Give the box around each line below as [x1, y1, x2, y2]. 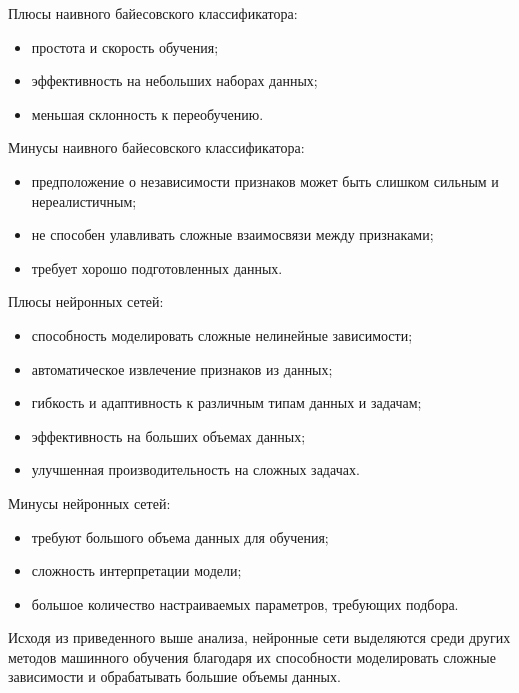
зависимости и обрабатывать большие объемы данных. [8, 666, 341, 687]
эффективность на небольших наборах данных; [31, 70, 318, 91]
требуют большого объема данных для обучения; [31, 526, 329, 547]
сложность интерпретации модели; [31, 560, 242, 581]
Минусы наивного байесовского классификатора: [8, 137, 305, 158]
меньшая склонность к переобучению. [31, 103, 264, 124]
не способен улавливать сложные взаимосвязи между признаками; [31, 224, 434, 245]
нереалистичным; [31, 190, 137, 211]
